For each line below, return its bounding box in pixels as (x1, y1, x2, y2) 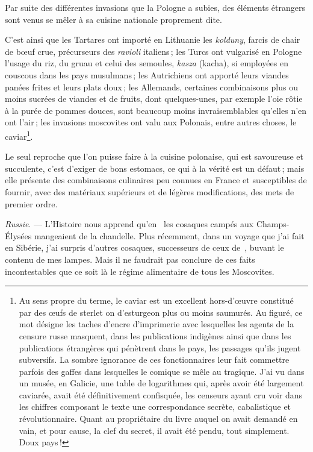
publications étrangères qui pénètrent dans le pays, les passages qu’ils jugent (19, 341, 301, 354)
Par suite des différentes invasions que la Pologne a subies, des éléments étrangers (5, 1, 306, 13)
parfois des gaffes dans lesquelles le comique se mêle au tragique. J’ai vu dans (19, 365, 305, 377)
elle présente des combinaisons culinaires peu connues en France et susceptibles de (5, 174, 307, 186)
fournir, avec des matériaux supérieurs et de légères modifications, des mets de (5, 185, 294, 198)
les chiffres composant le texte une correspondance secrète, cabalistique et (19, 400, 291, 413)
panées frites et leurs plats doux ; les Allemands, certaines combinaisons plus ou (5, 80, 298, 93)
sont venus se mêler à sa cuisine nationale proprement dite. (5, 13, 222, 25)
